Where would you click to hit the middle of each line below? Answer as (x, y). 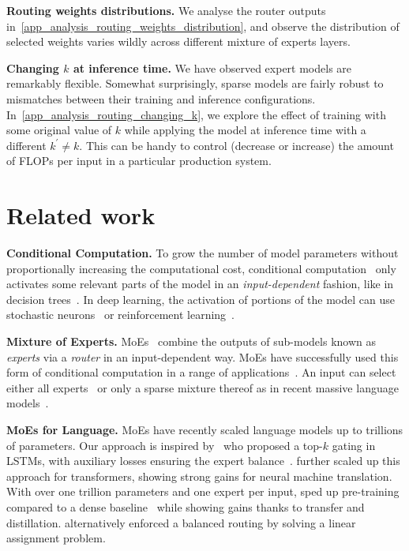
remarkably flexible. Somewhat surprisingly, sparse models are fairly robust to (195, 83)
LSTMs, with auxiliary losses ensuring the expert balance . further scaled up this (203, 461)
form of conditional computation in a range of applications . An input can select (201, 372)
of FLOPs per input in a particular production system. (139, 161)
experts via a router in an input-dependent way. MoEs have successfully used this (203, 356)
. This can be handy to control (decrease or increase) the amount (236, 145)
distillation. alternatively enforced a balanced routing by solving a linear (181, 522)
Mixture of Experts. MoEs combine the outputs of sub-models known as (191, 341)
